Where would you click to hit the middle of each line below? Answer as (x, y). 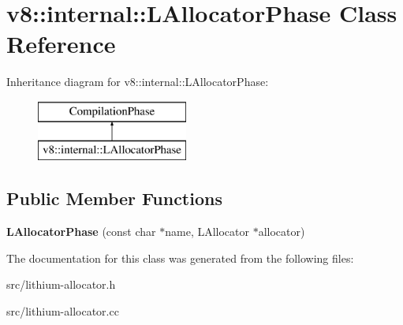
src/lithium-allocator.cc (63, 311)
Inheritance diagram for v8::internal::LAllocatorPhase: (138, 82)
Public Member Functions (114, 198)
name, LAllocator (207, 232)
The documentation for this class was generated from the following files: (180, 258)
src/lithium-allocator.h (61, 284)
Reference (61, 44)
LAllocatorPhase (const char (81, 232)
